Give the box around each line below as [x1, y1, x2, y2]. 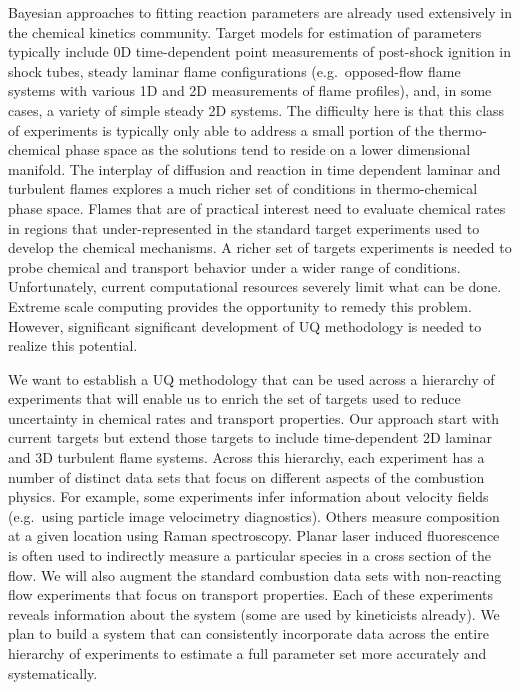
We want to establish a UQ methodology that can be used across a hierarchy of [8, 368, 495, 389]
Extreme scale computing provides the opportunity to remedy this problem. [8, 295, 472, 316]
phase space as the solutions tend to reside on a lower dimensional [65, 139, 471, 160]
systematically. [8, 662, 98, 683]
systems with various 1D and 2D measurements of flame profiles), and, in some [8, 80, 492, 101]
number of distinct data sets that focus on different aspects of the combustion [8, 466, 485, 487]
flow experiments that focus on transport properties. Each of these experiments [8, 584, 494, 605]
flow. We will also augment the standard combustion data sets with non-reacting [8, 564, 502, 585]
